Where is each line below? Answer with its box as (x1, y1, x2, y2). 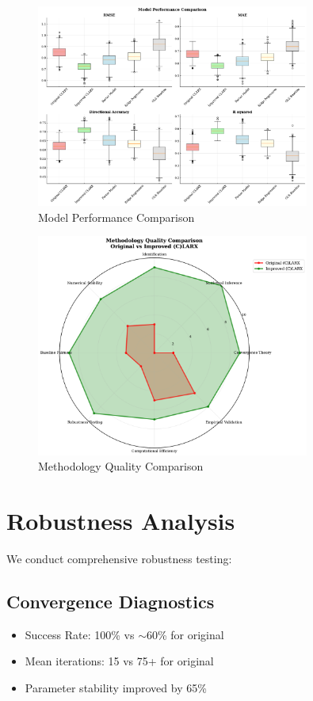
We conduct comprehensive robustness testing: (6, 550, 232, 566)
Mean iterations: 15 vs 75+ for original (25, 653, 214, 669)
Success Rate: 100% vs (25, 626, 135, 642)
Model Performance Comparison (38, 208, 195, 225)
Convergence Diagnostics (6, 589, 215, 613)
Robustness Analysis (6, 504, 235, 536)
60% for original (146, 626, 224, 642)
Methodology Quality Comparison (38, 458, 204, 474)
